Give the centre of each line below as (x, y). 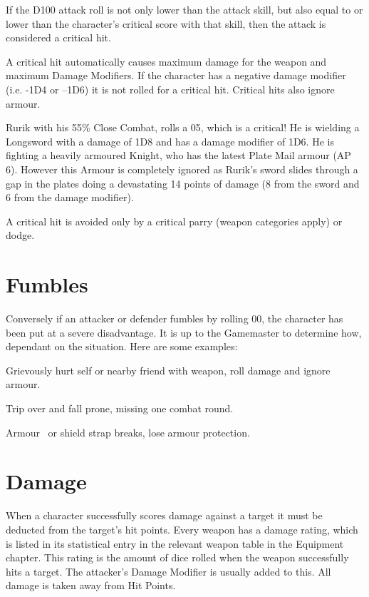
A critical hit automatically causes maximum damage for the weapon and (166, 61)
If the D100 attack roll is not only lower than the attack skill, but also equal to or (184, 9)
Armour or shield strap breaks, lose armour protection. (128, 432)
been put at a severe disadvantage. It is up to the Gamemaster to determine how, (184, 332)
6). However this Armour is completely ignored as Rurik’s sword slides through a (182, 169)
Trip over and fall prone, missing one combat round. (120, 408)
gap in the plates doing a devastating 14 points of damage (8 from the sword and (183, 183)
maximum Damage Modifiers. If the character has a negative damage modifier (176, 75)
